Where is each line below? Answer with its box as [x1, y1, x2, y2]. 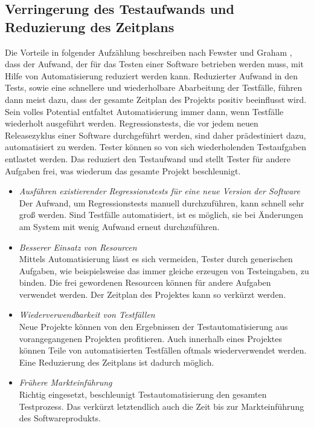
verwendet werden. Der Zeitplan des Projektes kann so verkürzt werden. [19, 288, 286, 300]
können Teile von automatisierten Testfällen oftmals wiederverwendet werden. [19, 344, 307, 357]
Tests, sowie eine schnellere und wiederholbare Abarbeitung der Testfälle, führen [5, 81, 303, 94]
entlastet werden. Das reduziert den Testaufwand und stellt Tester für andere [5, 152, 290, 165]
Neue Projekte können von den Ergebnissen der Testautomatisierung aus [19, 320, 288, 333]
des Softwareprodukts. [19, 412, 101, 424]
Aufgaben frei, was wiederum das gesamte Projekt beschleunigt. [5, 164, 241, 177]
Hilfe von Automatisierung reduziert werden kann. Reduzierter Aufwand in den [5, 69, 298, 82]
